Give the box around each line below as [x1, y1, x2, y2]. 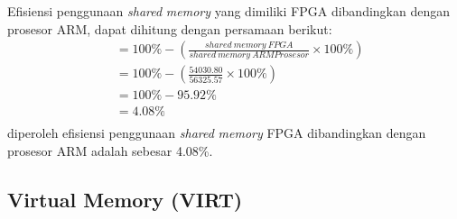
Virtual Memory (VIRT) [7, 185, 243, 213]
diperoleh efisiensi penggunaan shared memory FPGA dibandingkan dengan [7, 123, 426, 142]
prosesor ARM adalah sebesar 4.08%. [7, 141, 213, 160]
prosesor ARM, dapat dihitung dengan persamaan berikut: [7, 19, 332, 38]
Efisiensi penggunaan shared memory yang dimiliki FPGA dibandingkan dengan [7, 2, 451, 20]
